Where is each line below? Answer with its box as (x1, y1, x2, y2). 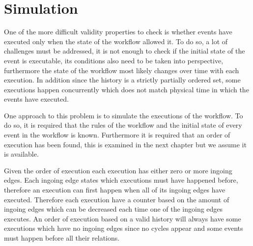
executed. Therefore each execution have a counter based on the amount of (4, 194, 229, 204)
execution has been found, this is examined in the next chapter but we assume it (4, 139, 247, 149)
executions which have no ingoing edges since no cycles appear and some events (4, 223, 243, 233)
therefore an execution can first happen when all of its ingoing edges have (4, 185, 225, 195)
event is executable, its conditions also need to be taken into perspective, (4, 55, 224, 65)
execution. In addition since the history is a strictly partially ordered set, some (4, 75, 241, 85)
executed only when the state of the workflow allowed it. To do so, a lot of (4, 36, 228, 46)
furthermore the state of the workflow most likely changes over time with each (4, 65, 239, 75)
